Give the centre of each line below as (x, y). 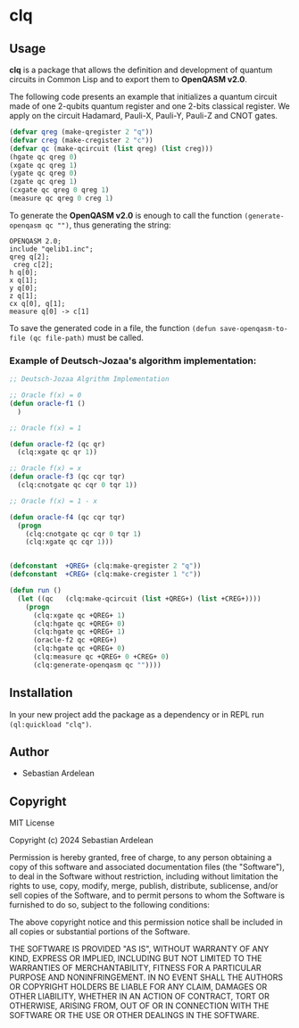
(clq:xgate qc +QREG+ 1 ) (79, 615)
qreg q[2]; (29, 257)
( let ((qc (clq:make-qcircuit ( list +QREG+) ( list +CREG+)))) (139, 599)
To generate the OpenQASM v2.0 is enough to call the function (126, 215)
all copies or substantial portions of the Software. (100, 932)
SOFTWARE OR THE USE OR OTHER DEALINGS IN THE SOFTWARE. (134, 1016)
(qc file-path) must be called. (87, 337)
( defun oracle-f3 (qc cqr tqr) (67, 477)
